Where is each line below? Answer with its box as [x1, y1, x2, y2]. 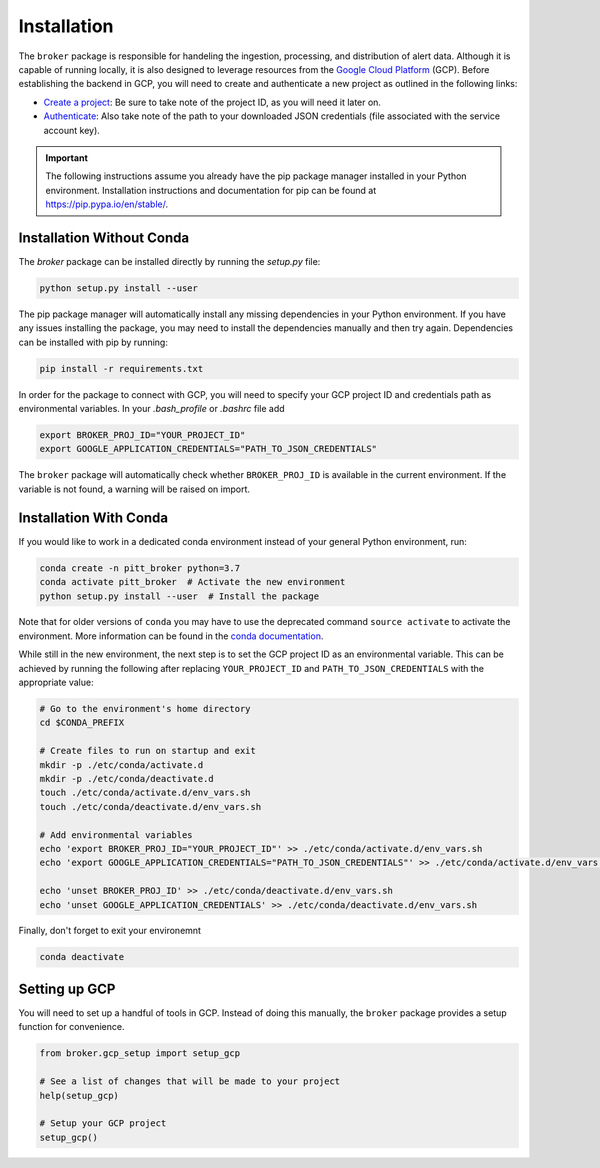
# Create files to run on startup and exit [39, 745, 257, 757]
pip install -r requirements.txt [39, 363, 204, 374]
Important [45, 151, 89, 164]
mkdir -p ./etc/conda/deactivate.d [39, 773, 214, 784]
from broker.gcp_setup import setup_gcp [39, 1048, 240, 1059]
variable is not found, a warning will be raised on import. [18, 483, 250, 495]
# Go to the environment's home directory [39, 703, 251, 715]
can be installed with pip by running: [18, 336, 169, 348]
